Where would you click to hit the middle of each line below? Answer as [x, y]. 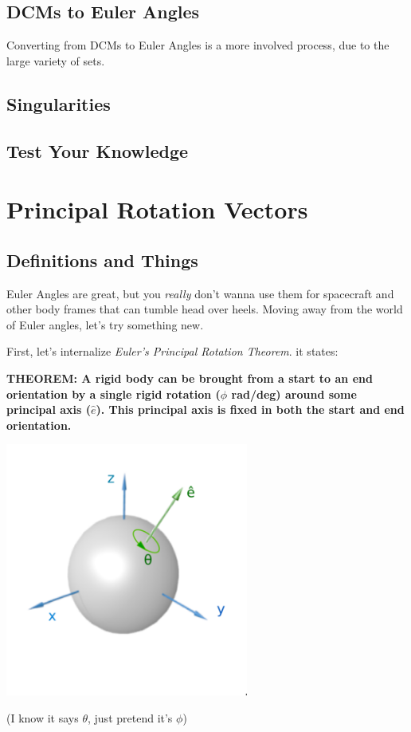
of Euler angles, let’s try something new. [105, 324]
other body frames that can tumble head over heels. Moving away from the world [205, 309]
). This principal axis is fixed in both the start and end [250, 409]
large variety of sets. [56, 60]
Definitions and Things [102, 260]
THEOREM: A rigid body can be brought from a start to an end [190, 378]
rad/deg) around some [294, 394]
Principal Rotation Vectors [157, 209]
